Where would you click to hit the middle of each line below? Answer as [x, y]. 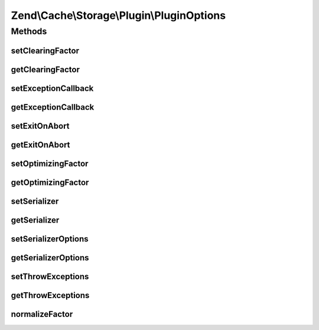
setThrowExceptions [50, 277]
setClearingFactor [45, 50]
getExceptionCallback [53, 107]
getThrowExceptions [50, 295]
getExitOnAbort [40, 145]
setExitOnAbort [40, 126]
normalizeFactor [42, 314]
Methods [29, 31]
